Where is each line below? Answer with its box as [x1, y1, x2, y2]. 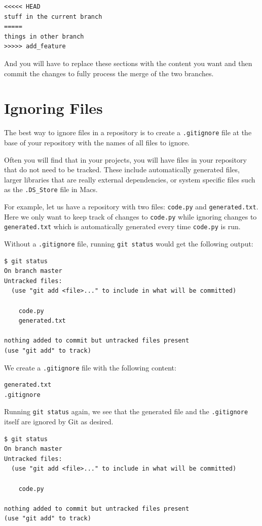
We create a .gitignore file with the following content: [4, 362, 176, 373]
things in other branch [4, 33, 84, 40]
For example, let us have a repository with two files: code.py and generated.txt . [4, 201, 258, 211]
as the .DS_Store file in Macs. [4, 184, 98, 195]
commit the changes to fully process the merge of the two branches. [4, 68, 214, 78]
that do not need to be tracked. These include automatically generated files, [4, 164, 240, 175]
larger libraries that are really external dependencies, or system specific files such [4, 174, 255, 184]
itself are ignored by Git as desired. [4, 416, 114, 427]
